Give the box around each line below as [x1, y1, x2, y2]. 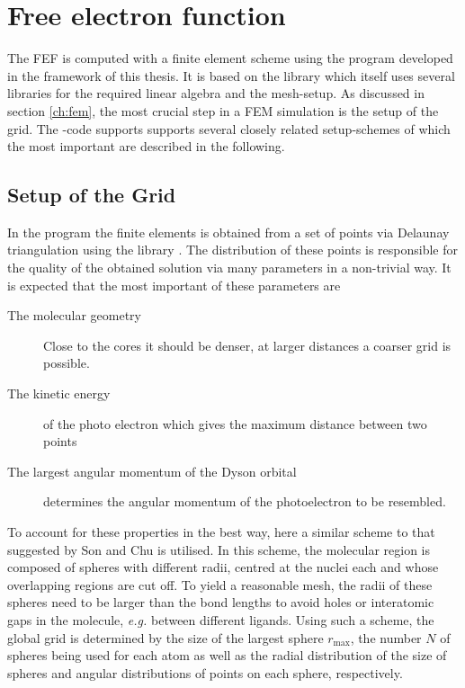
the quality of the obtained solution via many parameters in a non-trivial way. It [7, 258, 452, 277]
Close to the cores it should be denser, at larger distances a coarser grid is [43, 335, 452, 354]
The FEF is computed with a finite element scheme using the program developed [7, 49, 453, 67]
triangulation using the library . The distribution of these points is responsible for [7, 240, 458, 259]
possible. [43, 353, 90, 372]
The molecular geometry [7, 306, 142, 325]
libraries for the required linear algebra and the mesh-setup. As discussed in [7, 84, 425, 103]
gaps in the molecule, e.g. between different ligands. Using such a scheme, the [7, 610, 434, 629]
